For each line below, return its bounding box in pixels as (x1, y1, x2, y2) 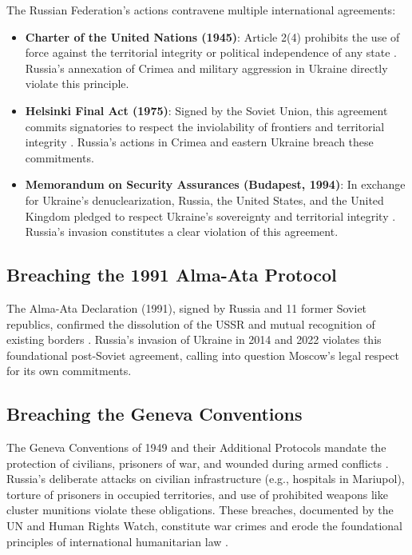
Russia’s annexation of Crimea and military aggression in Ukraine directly (25, 59, 388, 76)
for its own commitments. (6, 362, 132, 379)
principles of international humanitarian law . (6, 533, 228, 549)
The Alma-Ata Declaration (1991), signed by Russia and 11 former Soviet (6, 299, 367, 316)
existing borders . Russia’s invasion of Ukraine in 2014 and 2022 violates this (6, 331, 382, 348)
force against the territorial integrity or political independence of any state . (25, 44, 397, 61)
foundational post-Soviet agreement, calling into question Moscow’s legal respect (6, 346, 400, 363)
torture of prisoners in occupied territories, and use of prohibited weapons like (6, 485, 388, 502)
